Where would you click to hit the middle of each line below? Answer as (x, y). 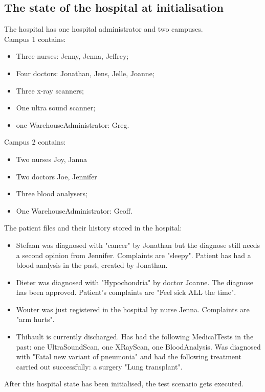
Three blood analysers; (52, 193)
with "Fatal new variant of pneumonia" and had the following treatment (129, 356)
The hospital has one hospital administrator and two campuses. (104, 29)
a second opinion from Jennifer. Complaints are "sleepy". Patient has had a (134, 255)
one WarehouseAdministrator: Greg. (73, 124)
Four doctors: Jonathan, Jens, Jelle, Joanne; (85, 73)
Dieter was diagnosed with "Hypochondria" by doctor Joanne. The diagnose (135, 282)
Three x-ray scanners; (50, 90)
